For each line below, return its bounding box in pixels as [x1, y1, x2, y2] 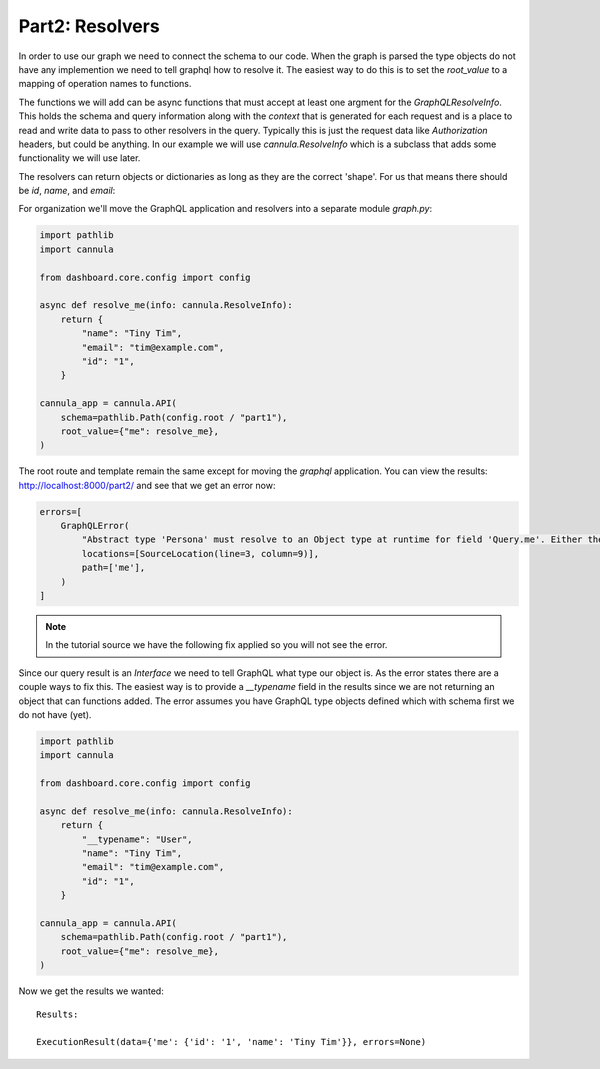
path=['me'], [81, 562, 146, 574]
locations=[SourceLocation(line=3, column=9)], [81, 548, 320, 559]
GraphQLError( [60, 520, 130, 532]
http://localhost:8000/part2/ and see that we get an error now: [18, 479, 276, 491]
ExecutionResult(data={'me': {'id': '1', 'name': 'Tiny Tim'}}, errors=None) [36, 1036, 427, 1048]
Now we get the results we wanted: [18, 985, 164, 997]
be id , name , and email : [18, 185, 116, 197]
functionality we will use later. [18, 152, 141, 164]
